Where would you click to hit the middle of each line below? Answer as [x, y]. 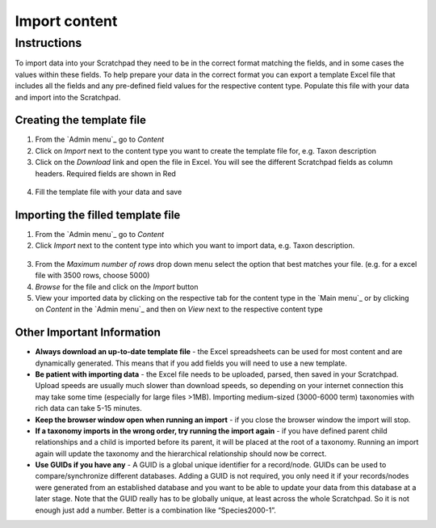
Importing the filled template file [98, 215]
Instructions [48, 43]
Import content [66, 21]
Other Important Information [88, 333]
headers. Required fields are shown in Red [106, 173]
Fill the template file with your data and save [109, 192]
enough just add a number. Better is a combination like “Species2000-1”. [155, 510]
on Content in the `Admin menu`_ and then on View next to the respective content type [179, 309]
